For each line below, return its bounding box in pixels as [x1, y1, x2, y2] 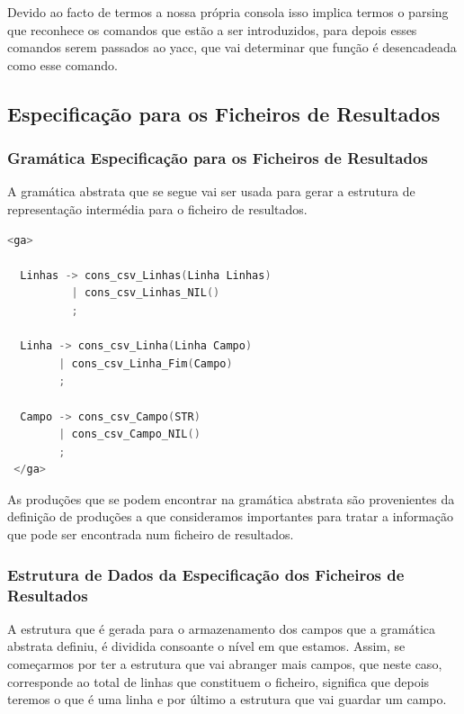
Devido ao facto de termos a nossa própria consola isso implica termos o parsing [7, 3, 449, 21]
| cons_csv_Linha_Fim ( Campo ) [58, 357, 233, 370]
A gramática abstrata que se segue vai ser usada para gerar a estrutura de [7, 182, 415, 201]
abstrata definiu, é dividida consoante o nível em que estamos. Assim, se [7, 637, 406, 655]
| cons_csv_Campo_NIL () [58, 428, 201, 441]
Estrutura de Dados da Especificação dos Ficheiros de [7, 563, 405, 585]
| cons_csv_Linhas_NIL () [71, 286, 220, 300]
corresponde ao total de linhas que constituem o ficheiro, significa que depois [7, 672, 430, 691]
